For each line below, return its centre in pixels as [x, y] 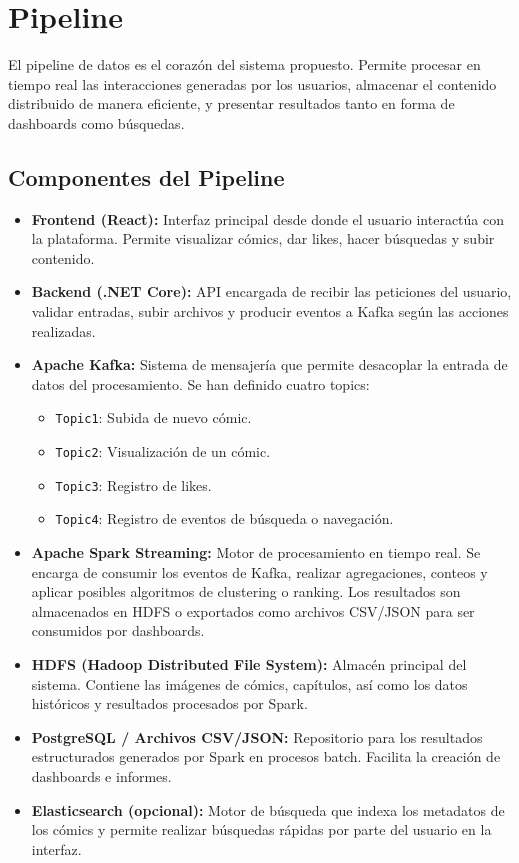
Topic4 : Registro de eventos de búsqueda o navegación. [224, 518]
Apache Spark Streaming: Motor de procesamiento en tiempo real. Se [256, 552]
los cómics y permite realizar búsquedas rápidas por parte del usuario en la [261, 829]
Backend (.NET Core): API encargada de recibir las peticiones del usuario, [271, 291]
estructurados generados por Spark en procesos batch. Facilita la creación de [266, 756]
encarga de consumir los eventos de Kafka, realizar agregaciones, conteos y [259, 571]
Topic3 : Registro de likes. [133, 484]
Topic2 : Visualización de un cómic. [163, 451]
